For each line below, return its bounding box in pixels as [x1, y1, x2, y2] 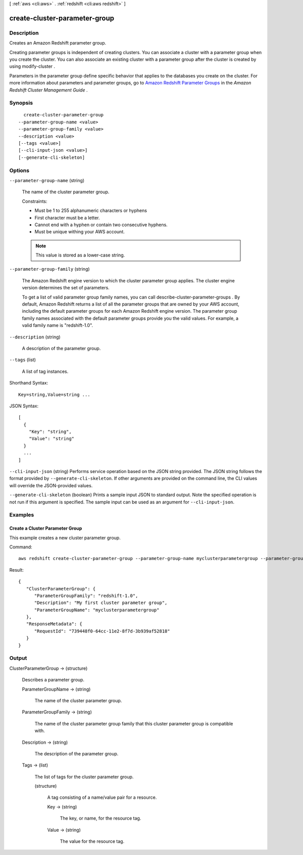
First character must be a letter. [34, 215, 100, 221]
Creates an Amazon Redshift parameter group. [9, 40, 107, 46]
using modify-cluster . [9, 63, 56, 69]
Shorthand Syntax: [9, 380, 48, 386]
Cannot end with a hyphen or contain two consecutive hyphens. [34, 222, 168, 228]
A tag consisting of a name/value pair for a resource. [47, 794, 157, 800]
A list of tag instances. [22, 368, 69, 374]
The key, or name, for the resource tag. [60, 815, 141, 822]
